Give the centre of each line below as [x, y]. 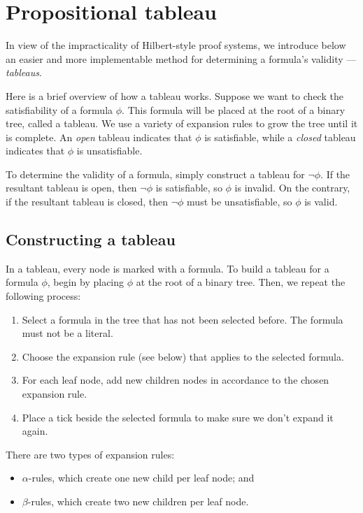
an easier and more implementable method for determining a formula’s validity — [181, 58]
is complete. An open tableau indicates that [99, 137]
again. [35, 431]
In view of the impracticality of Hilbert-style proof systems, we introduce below [176, 45]
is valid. [321, 202]
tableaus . [24, 72]
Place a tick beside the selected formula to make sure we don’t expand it [178, 417]
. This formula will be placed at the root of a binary [234, 109]
